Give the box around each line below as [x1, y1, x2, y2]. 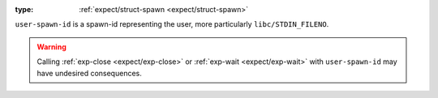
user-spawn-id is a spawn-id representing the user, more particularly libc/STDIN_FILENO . [15, 19, 329, 29]
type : [15, 5, 34, 14]
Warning [36, 41, 67, 52]
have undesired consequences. [36, 68, 142, 78]
